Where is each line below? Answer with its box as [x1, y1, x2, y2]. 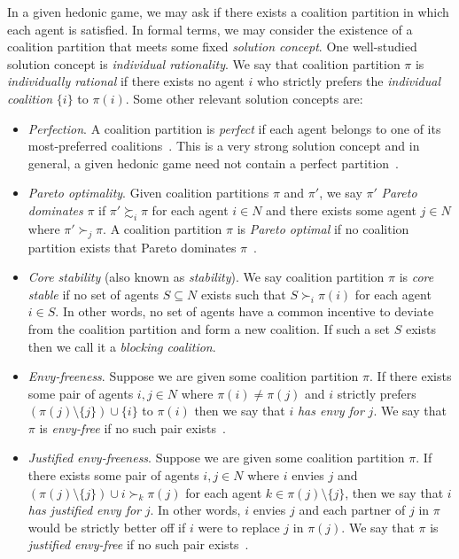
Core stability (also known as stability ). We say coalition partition [27, 268, 385, 286]
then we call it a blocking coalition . [27, 337, 216, 355]
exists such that [200, 284, 286, 303]
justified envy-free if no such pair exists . [27, 535, 249, 554]
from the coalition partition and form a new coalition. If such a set [27, 319, 391, 338]
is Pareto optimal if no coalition [237, 219, 409, 237]
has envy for [297, 401, 364, 420]
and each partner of [299, 501, 406, 519]
